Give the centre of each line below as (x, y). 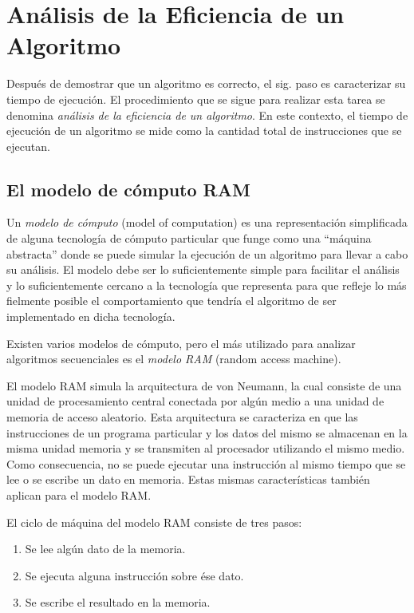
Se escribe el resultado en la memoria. (118, 602)
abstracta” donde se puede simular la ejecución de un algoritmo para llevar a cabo (207, 253)
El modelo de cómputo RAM (128, 189)
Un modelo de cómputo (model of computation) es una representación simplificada (207, 222)
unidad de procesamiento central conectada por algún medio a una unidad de (195, 401)
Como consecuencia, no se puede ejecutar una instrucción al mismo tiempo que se (206, 463)
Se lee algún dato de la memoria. (105, 549)
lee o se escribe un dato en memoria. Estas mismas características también (188, 479)
